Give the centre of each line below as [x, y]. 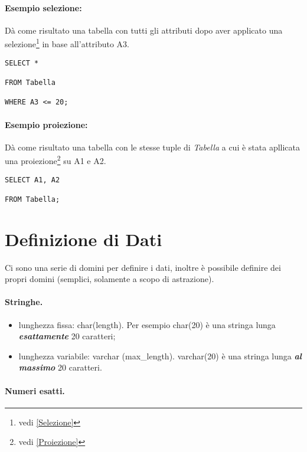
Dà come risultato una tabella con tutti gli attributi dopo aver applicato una [144, 30]
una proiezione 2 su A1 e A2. [55, 160]
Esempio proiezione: [46, 124]
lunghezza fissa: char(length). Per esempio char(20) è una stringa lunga [147, 324]
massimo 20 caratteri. [60, 367]
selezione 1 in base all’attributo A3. [67, 43]
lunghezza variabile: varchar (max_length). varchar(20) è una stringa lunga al [160, 356]
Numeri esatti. [35, 390]
